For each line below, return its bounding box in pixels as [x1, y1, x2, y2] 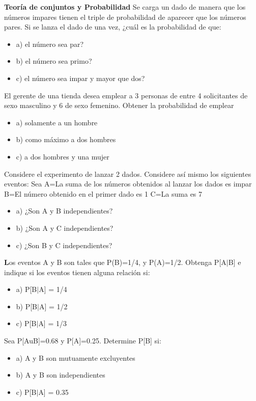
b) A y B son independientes [16, 369, 105, 380]
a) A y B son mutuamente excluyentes [16, 352, 135, 363]
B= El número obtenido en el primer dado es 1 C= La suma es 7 [4, 188, 203, 199]
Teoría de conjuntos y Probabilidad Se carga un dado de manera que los [4, 2, 246, 12]
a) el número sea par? [16, 38, 84, 49]
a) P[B [16, 284, 37, 295]
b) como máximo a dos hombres [16, 134, 116, 145]
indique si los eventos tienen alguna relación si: [4, 266, 150, 277]
